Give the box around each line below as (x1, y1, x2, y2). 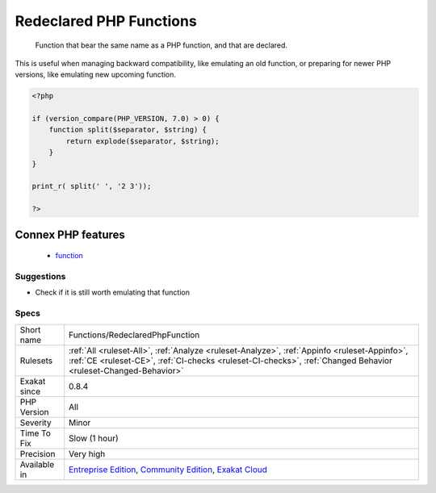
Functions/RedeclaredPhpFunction (69, 329, 200, 341)
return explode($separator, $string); (65, 136, 220, 145)
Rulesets (19, 355, 52, 366)
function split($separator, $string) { (48, 125, 208, 135)
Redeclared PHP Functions (15, 12, 197, 30)
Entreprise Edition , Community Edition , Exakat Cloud (69, 464, 268, 475)
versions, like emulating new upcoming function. (15, 69, 177, 80)
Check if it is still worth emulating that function (35, 287, 190, 298)
